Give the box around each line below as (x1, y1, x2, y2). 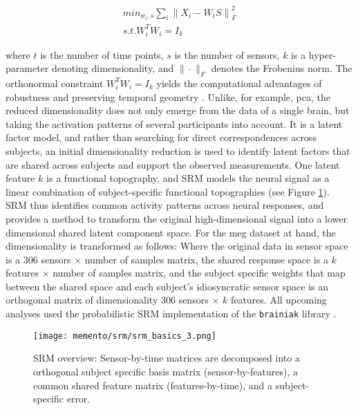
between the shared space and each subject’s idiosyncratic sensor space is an (6, 279, 329, 293)
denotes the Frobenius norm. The (211, 61, 352, 75)
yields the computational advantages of (156, 75, 322, 90)
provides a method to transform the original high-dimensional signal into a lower (6, 211, 348, 225)
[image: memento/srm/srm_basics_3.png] (33, 330, 216, 341)
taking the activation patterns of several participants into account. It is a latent (6, 116, 343, 131)
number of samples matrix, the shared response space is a (84, 252, 328, 266)
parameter (6, 61, 49, 75)
